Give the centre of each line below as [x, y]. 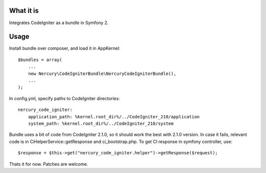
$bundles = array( [40, 60]
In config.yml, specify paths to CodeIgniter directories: [65, 98]
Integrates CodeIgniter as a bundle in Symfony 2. [59, 23]
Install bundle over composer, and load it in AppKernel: [65, 48]
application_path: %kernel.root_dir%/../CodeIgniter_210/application [114, 117]
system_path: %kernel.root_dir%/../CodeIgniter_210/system [101, 123]
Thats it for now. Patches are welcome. [49, 164]
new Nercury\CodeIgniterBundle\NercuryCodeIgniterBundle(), [102, 73]
